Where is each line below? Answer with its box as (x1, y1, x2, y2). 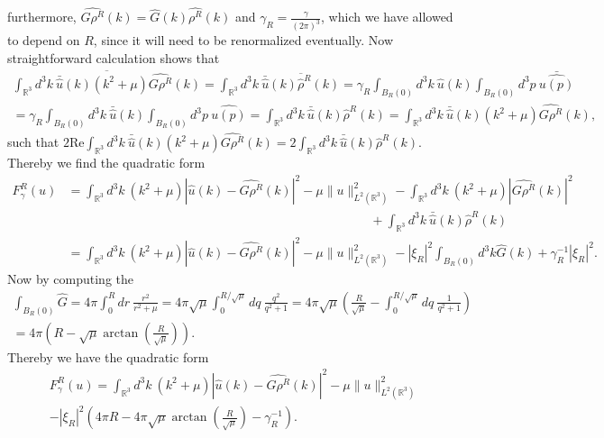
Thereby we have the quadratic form (7, 347, 209, 366)
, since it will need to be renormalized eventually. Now (93, 31, 394, 50)
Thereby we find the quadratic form (7, 153, 206, 172)
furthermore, (7, 7, 77, 26)
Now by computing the (7, 269, 133, 288)
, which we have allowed (321, 7, 453, 26)
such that (7, 132, 59, 151)
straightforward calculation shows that (7, 48, 220, 67)
